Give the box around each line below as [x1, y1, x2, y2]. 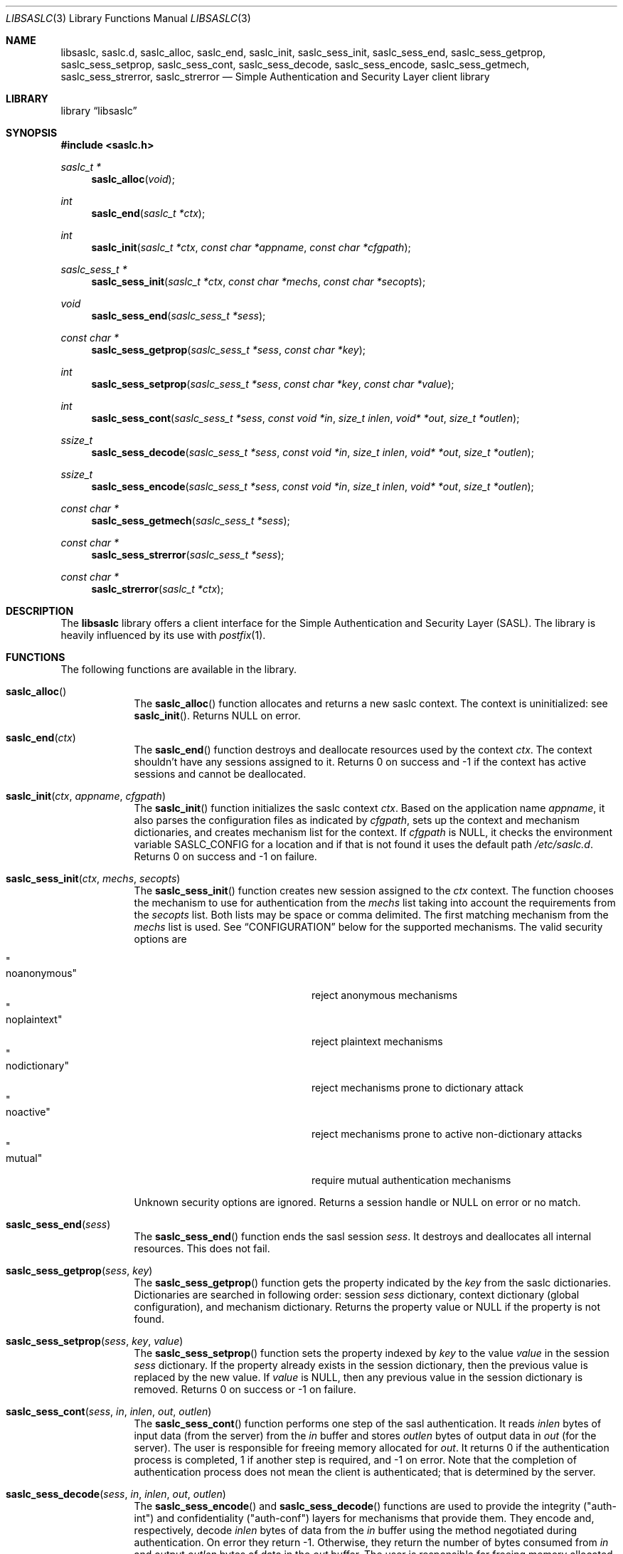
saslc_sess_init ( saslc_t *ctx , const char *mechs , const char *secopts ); [91, 275, 426, 287]
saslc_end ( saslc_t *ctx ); [91, 207, 206, 219]
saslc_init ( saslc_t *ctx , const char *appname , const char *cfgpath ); [91, 241, 411, 253]
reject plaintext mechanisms [311, 1035, 443, 1047]
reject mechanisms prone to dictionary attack [311, 1082, 524, 1094]
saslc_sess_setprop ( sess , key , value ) [6, 1335, 183, 1347]
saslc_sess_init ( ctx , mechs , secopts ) [6, 872, 181, 884]
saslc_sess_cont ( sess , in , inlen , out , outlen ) [6, 1405, 212, 1417]
